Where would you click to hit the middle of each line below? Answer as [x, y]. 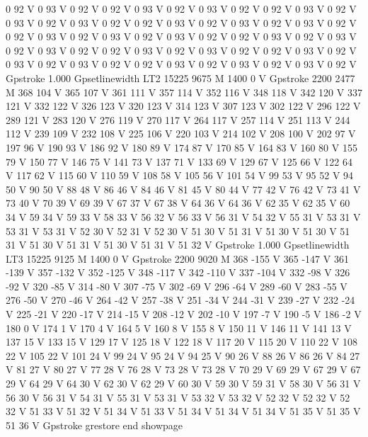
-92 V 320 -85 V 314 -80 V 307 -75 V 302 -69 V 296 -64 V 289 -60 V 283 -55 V [177, 286]
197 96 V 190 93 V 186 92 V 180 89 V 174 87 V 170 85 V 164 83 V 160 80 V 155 [182, 147]
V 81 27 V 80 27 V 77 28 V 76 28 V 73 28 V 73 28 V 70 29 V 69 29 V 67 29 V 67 [183, 369]
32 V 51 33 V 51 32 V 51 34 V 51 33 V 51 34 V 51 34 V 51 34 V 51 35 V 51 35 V [183, 411]
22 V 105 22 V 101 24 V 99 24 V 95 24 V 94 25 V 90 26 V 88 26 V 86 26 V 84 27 [183, 355]
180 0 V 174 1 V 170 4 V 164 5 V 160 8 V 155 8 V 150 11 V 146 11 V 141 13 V [179, 328]
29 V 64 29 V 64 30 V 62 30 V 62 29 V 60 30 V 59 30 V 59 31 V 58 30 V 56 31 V [183, 384]
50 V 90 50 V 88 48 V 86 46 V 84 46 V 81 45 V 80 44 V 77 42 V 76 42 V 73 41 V [183, 189]
